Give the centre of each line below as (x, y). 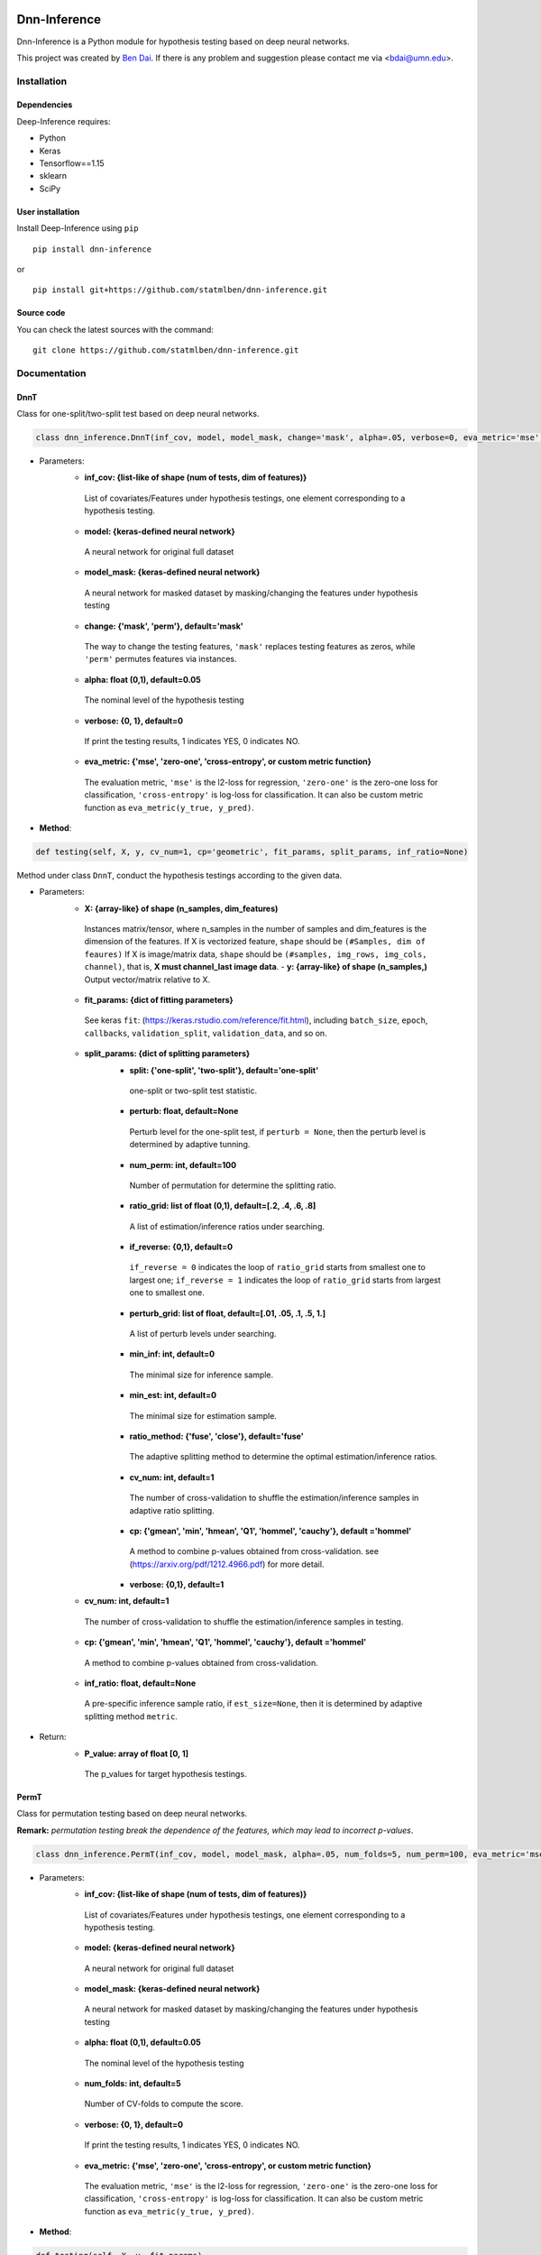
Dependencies (45, 105)
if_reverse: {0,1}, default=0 (181, 1247)
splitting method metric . (131, 1716)
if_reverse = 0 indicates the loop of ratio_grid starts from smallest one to (277, 1267)
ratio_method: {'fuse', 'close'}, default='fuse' (216, 1436)
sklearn (53, 176)
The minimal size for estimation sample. (203, 1415)
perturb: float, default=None (184, 1111)
